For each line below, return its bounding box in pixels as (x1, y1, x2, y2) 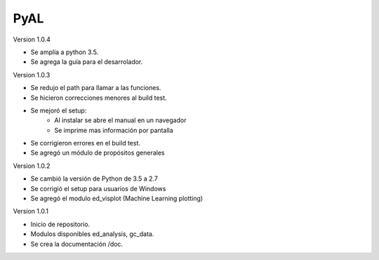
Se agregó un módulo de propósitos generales (30, 148, 165, 157)
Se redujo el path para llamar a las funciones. (30, 84, 161, 92)
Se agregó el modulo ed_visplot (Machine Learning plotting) (30, 194, 204, 203)
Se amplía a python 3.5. (30, 48, 99, 56)
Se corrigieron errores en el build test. (30, 139, 140, 148)
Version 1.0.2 (13, 162, 51, 170)
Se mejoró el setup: (30, 106, 87, 115)
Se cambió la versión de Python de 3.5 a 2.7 (30, 174, 158, 183)
